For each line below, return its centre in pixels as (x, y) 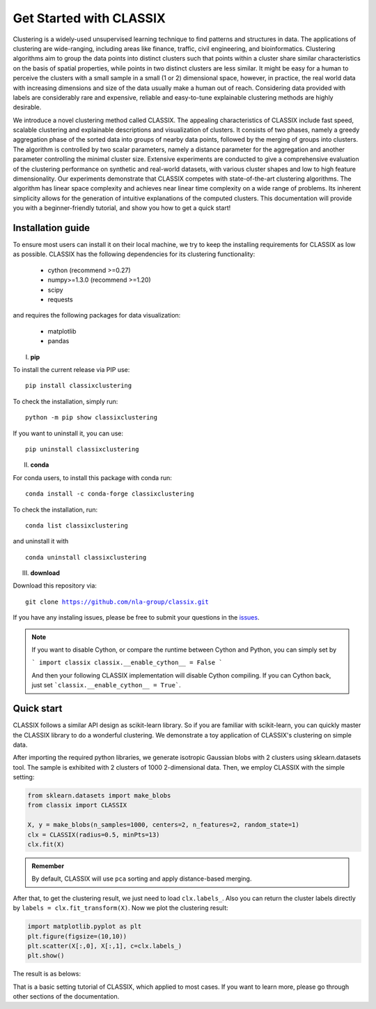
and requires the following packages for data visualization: (97, 315)
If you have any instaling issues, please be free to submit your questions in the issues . (136, 618)
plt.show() (46, 956)
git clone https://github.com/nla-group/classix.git (117, 601)
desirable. (27, 107)
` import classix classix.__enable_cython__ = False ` (127, 663)
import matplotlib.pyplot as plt (85, 927)
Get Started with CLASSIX (89, 18)
